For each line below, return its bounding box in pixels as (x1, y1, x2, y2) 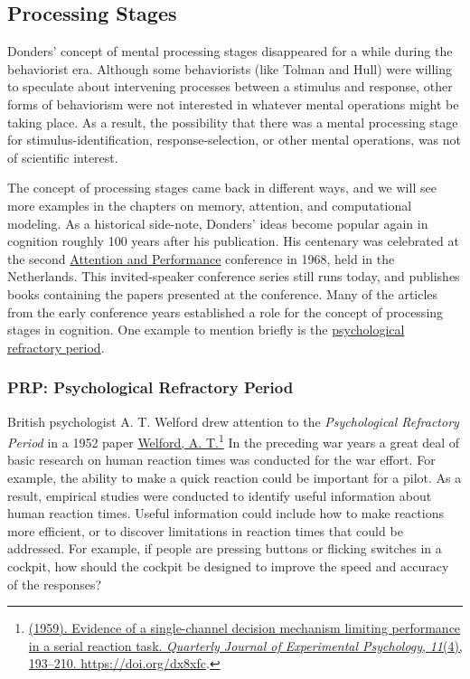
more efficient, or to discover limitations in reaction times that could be (7, 521, 403, 540)
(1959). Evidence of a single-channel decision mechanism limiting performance (28, 618, 461, 637)
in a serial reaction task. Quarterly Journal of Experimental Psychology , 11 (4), (28, 636, 463, 655)
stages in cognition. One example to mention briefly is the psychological (7, 320, 405, 339)
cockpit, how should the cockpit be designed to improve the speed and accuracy (7, 556, 449, 575)
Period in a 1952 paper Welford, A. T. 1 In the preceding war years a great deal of (7, 430, 460, 451)
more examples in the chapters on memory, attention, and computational (7, 195, 412, 214)
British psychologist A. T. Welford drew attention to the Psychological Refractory (7, 411, 459, 430)
